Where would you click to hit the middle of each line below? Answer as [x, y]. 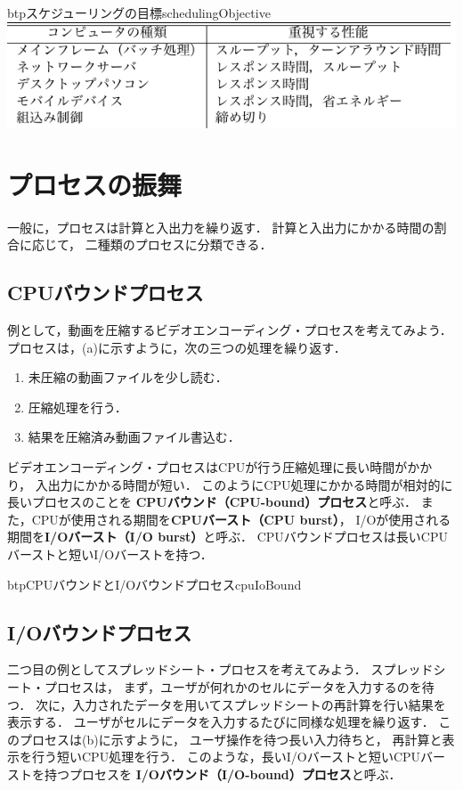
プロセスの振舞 [95, 184]
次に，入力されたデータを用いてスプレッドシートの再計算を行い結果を [240, 704]
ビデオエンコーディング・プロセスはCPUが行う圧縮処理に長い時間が [207, 466]
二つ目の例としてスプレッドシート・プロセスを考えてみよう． [187, 669]
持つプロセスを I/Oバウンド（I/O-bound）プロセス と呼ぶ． [223, 774]
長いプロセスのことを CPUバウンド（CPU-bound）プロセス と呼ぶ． [212, 502]
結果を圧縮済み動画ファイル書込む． [134, 437]
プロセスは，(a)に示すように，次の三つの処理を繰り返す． [177, 347]
